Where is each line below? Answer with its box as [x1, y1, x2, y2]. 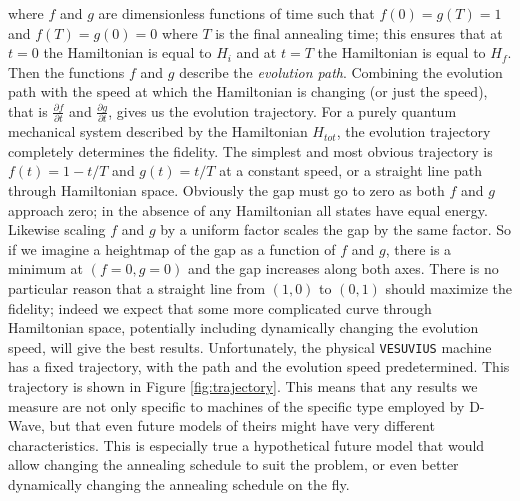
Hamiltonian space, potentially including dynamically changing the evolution [8, 317, 479, 338]
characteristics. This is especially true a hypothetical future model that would [8, 434, 485, 455]
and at [236, 42, 277, 63]
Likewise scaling [8, 219, 106, 240]
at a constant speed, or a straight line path [219, 160, 482, 181]
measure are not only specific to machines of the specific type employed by [8, 395, 465, 416]
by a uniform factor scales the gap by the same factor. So [160, 219, 512, 240]
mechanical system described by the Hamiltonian [8, 121, 308, 142]
